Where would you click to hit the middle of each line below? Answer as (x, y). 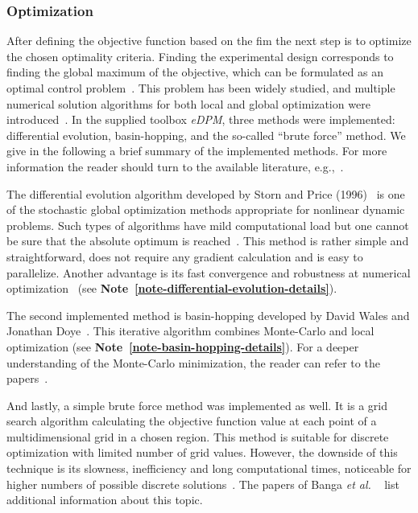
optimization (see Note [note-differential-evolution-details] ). (172, 288)
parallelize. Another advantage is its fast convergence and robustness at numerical (209, 272)
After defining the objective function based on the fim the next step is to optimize (209, 41)
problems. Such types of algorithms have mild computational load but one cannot (208, 225)
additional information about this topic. (105, 500)
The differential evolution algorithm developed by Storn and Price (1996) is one (206, 193)
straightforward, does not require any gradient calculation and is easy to (185, 256)
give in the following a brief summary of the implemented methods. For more (197, 151)
